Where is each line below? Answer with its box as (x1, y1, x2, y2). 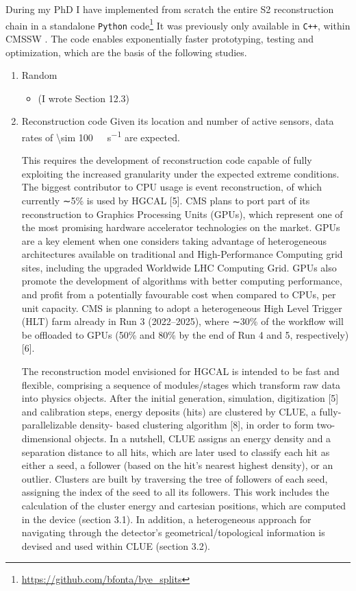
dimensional (21, 431, 72, 445)
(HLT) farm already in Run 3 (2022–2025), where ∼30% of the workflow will (21, 314, 344, 328)
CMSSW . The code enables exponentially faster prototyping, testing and (5, 31, 314, 45)
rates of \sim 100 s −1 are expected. (21, 128, 180, 144)
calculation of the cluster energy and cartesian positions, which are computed (21, 498, 346, 512)
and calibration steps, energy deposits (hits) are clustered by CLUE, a (21, 404, 316, 418)
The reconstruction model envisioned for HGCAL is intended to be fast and (21, 364, 340, 378)
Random (21, 68, 58, 82)
